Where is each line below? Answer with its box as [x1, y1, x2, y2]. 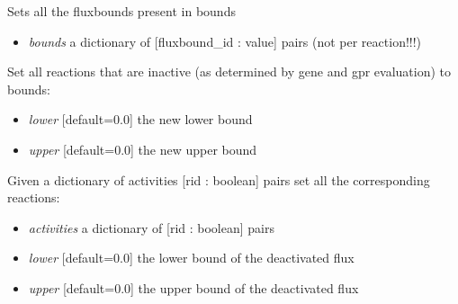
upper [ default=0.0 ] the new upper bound [28, 139, 257, 158]
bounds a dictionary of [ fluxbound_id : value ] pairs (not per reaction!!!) [28, 31, 422, 50]
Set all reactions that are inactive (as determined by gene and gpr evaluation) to [7, 62, 452, 81]
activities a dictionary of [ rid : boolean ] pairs [28, 218, 275, 237]
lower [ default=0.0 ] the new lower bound [28, 110, 253, 129]
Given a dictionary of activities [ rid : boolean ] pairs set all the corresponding [7, 170, 430, 189]
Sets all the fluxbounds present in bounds [7, 2, 236, 20]
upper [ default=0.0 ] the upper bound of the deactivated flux [28, 278, 359, 297]
